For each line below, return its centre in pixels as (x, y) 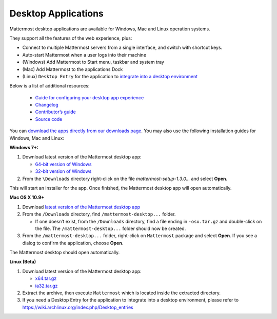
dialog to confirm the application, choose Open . (73, 243)
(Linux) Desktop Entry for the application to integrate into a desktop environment (110, 76)
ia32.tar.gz (46, 286)
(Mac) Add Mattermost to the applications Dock (73, 69)
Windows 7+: (24, 148)
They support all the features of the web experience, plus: (71, 38)
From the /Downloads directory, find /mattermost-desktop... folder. (99, 214)
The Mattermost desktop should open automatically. (65, 253)
